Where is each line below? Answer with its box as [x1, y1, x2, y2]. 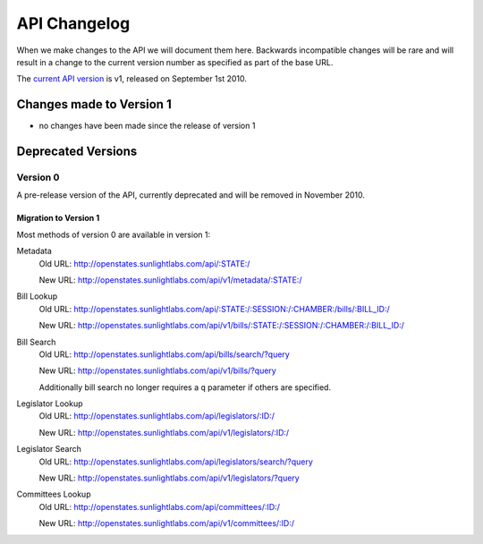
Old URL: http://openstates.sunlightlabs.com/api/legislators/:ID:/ [38, 411, 275, 421]
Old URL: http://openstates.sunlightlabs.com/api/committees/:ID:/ [38, 501, 281, 512]
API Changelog [16, 13, 131, 33]
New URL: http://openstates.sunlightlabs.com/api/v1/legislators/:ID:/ [38, 427, 290, 438]
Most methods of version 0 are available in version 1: [16, 229, 210, 240]
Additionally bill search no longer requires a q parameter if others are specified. [38, 381, 331, 393]
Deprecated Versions [16, 144, 138, 159]
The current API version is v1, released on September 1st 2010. [16, 73, 248, 84]
